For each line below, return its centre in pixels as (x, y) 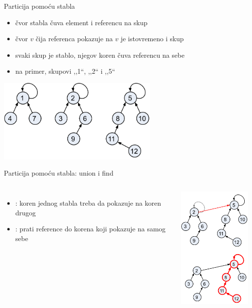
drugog (25, 212)
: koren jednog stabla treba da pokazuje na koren (88, 203)
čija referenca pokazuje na (74, 39)
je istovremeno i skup (152, 39)
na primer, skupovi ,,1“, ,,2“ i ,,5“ (65, 71)
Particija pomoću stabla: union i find (59, 173)
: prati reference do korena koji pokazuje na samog (90, 229)
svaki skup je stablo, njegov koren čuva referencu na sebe (100, 55)
